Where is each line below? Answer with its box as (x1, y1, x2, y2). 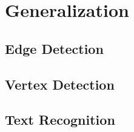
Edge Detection (5, 39, 104, 58)
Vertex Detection (5, 74, 115, 93)
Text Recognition (5, 110, 115, 129)
